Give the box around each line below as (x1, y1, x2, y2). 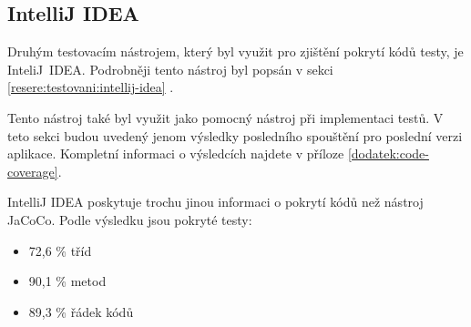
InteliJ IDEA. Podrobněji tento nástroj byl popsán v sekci (7, 59, 333, 78)
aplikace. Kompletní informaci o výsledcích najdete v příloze (7, 144, 344, 163)
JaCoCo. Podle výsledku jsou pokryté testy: (7, 209, 252, 229)
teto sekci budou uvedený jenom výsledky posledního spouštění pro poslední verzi (7, 126, 463, 145)
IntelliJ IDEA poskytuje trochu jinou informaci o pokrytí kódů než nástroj (7, 192, 424, 211)
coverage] (7, 161, 58, 180)
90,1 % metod (28, 271, 107, 291)
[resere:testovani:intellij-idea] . (7, 77, 174, 97)
